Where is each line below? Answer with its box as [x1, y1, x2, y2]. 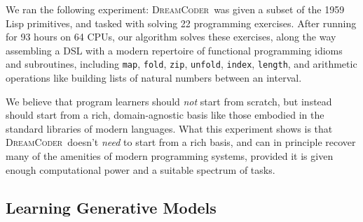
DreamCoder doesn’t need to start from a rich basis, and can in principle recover [6, 135, 356, 149]
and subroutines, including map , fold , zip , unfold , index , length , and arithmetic [6, 57, 357, 71]
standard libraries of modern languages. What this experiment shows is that [6, 121, 333, 135]
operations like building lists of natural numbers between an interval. [6, 71, 302, 85]
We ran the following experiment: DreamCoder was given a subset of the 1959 [6, 2, 345, 16]
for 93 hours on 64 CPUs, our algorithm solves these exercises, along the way [6, 29, 336, 44]
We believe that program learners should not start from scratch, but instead [6, 94, 332, 108]
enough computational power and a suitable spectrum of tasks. [6, 162, 275, 177]
